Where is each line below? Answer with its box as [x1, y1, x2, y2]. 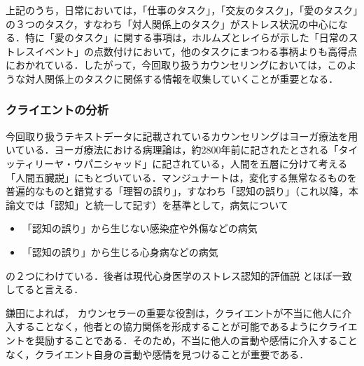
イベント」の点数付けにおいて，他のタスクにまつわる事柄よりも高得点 [34, 43, 358, 58]
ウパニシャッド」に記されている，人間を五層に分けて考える [73, 156, 348, 170]
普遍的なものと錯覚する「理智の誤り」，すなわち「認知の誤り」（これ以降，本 [6, 184, 358, 198]
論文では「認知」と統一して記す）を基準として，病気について [6, 197, 288, 212]
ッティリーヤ [6, 156, 64, 170]
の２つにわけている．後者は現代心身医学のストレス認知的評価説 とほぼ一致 [6, 268, 352, 283]
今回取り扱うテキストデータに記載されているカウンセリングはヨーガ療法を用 [6, 128, 358, 143]
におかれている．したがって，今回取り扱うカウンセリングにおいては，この [6, 57, 347, 72]
